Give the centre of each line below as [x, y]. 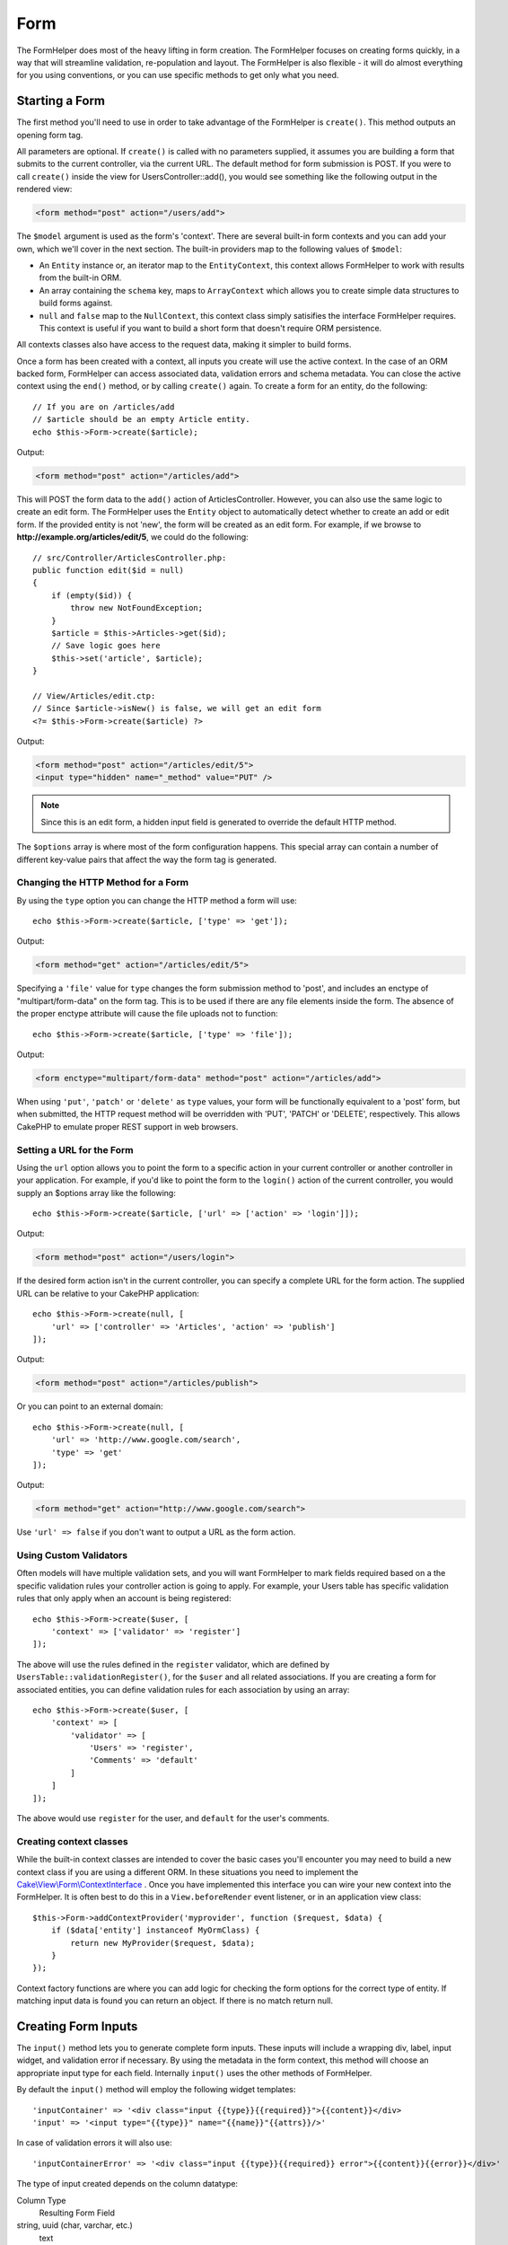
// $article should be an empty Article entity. [141, 419]
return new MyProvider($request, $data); [163, 1943]
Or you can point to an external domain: [90, 1406]
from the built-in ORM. [80, 277]
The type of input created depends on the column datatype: [127, 2184]
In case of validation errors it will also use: [94, 2143]
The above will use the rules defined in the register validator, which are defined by [173, 1664]
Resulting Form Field [77, 2213]
